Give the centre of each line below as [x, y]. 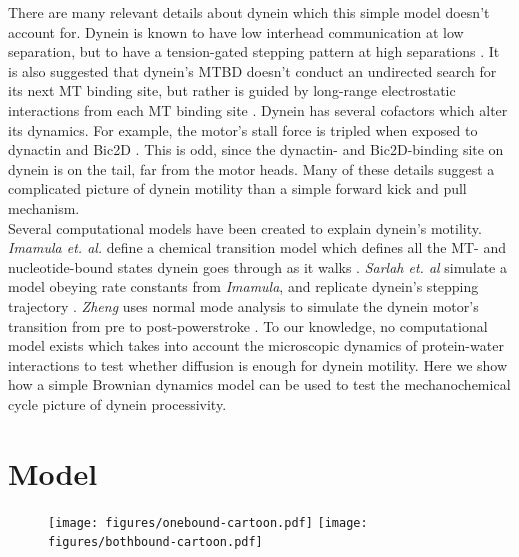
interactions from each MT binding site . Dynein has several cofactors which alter [258, 109]
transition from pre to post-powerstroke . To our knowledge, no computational [248, 325]
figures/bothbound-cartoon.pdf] [155, 542]
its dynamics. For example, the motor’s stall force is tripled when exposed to [243, 129]
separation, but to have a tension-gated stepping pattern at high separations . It [254, 51]
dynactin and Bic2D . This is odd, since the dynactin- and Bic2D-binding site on [256, 149]
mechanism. [44, 207]
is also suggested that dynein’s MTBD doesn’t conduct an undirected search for [252, 70]
